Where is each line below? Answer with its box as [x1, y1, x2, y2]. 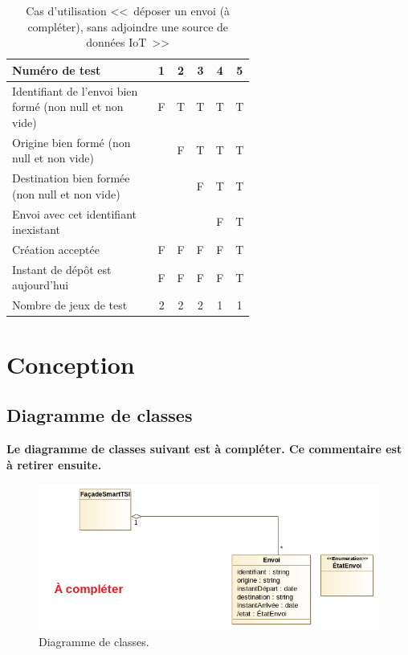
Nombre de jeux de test [12, 297, 128, 313]
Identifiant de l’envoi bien [12, 82, 138, 99]
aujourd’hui [12, 276, 69, 293]
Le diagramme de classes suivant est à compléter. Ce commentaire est [6, 440, 402, 456]
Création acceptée [12, 240, 100, 257]
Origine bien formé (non [12, 133, 131, 150]
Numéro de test [12, 61, 101, 78]
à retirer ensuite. [6, 456, 102, 473]
